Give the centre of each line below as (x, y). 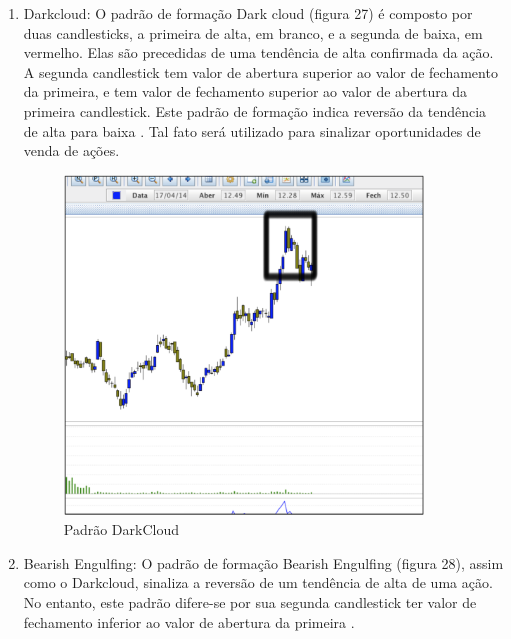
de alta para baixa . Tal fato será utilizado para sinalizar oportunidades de (252, 130)
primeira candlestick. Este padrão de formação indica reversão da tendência (255, 110)
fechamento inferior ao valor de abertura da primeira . (189, 621)
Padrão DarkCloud (121, 529)
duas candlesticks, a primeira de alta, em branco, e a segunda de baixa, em (253, 32)
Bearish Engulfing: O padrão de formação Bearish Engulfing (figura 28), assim (263, 562)
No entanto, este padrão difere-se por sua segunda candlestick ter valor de (250, 601)
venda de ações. (71, 150)
